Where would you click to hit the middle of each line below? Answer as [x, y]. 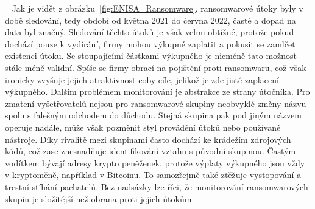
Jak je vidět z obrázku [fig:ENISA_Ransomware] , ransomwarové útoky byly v [157, 8]
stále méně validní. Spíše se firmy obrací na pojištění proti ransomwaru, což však [156, 67]
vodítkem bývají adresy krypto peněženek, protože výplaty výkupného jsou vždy [155, 163]
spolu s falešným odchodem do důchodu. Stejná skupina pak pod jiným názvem [153, 115]
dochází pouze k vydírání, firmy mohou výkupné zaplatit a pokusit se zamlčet [150, 43]
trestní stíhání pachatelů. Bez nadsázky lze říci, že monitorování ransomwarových [157, 186]
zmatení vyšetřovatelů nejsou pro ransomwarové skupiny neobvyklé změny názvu [156, 103]
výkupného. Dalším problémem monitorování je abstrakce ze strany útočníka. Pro [157, 91]
